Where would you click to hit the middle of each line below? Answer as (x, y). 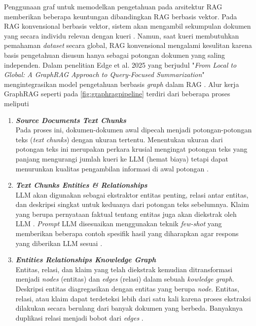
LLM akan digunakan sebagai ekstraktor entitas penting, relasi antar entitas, (132, 194)
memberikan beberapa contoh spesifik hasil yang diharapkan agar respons (127, 233)
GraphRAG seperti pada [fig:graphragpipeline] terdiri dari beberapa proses (117, 94)
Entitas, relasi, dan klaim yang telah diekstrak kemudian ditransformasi (124, 269)
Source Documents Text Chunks (71, 120)
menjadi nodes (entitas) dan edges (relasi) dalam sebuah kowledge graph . (125, 279)
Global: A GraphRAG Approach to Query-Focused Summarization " (104, 74)
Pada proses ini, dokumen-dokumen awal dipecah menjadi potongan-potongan (134, 130)
